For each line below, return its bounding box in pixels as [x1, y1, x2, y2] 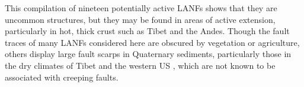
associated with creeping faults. [5, 71, 119, 83]
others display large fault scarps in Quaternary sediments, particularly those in [5, 48, 292, 60]
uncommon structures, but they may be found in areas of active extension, [5, 13, 276, 25]
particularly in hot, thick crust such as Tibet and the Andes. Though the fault [5, 25, 290, 37]
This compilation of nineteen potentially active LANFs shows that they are [5, 2, 277, 14]
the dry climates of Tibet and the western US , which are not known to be [5, 59, 276, 71]
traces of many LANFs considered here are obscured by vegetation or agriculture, [5, 36, 300, 48]
